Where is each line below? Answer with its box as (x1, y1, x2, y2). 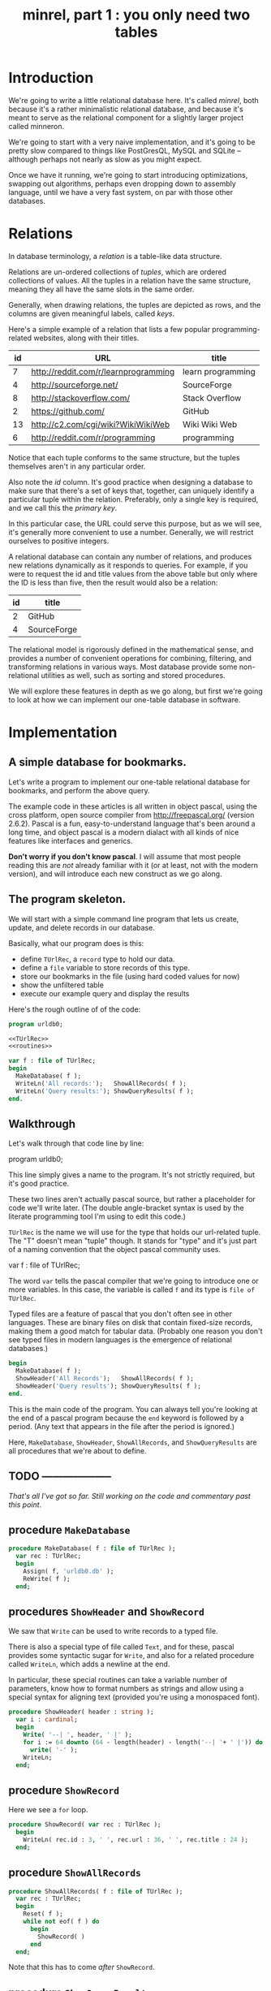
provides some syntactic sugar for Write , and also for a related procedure (8, 1651, 255, 1661)
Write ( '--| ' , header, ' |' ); (23, 1731, 132, 1739)
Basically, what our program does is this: (8, 938, 144, 948)
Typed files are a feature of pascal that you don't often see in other (8, 1309, 233, 1319)
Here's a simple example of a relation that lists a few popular (8, 324, 211, 334)
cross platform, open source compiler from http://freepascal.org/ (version (8, 810, 255, 819)
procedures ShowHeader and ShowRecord (8, 1605, 204, 1619)
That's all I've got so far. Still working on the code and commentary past (8, 1491, 252, 1501)
